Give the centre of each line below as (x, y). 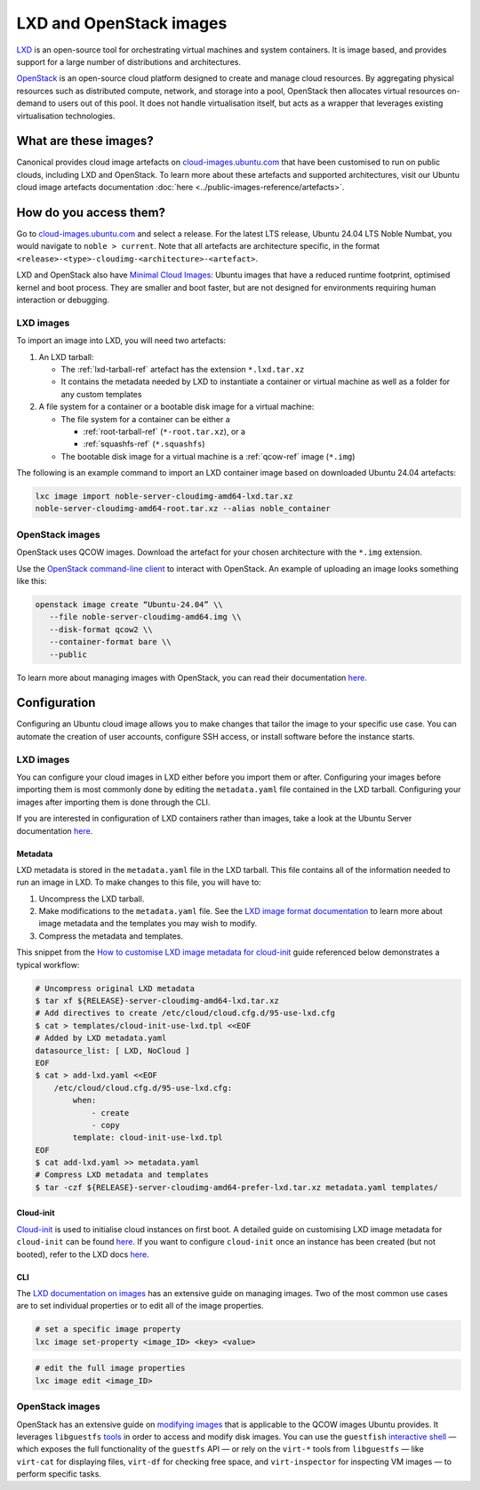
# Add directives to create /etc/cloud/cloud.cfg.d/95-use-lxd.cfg (185, 1013)
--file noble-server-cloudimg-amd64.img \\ (145, 617)
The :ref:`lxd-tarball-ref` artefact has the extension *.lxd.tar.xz (183, 369)
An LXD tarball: (66, 356)
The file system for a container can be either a (145, 419)
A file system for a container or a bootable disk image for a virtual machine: (176, 407)
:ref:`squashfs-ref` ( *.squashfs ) (144, 444)
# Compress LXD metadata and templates (122, 1175)
